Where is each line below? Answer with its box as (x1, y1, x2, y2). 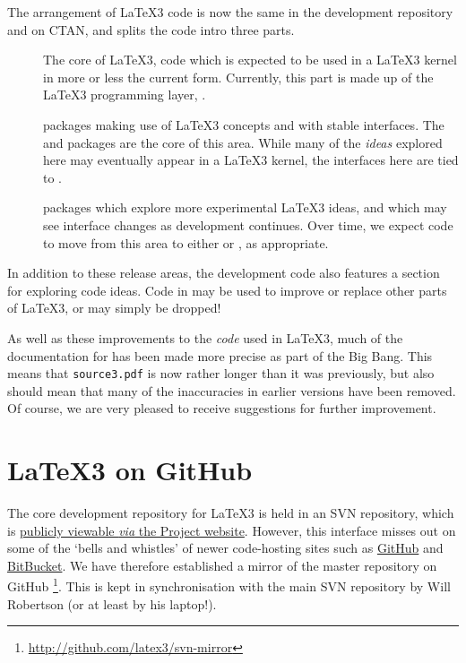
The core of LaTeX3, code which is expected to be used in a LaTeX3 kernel (43, 50, 457, 69)
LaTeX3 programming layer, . (43, 85, 206, 104)
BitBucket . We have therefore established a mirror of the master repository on (7, 555, 437, 574)
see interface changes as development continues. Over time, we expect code (43, 215, 453, 234)
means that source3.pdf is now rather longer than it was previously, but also (7, 364, 435, 383)
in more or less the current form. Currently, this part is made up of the (43, 67, 434, 86)
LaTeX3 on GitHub (7, 452, 253, 488)
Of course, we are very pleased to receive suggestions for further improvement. (7, 399, 436, 418)
